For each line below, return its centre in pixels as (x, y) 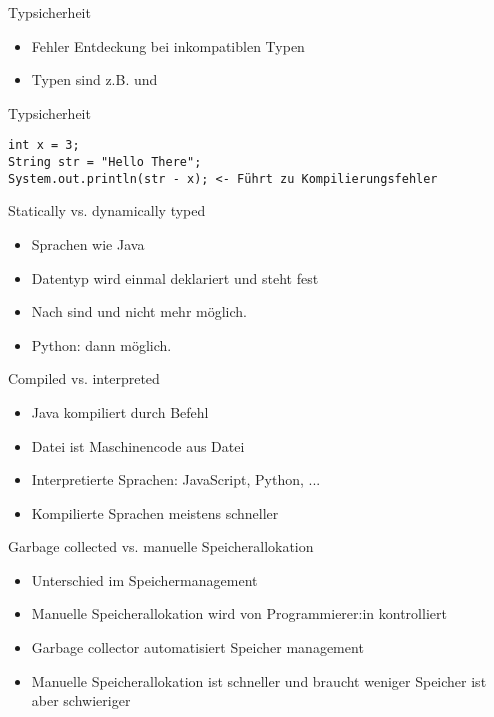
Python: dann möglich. (101, 344)
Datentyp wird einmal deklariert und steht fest (175, 277)
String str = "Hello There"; (105, 162)
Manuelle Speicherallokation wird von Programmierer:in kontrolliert (239, 613)
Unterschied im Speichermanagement (144, 579)
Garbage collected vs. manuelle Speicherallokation (161, 546)
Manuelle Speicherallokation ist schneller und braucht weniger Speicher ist (259, 680)
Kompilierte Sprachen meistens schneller (155, 512)
